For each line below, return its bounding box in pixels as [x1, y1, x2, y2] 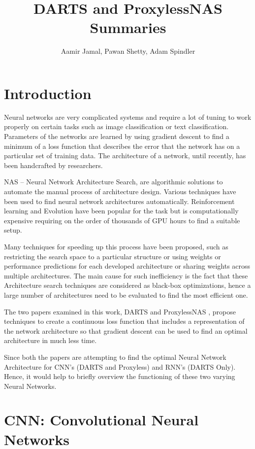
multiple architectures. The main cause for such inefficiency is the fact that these [4, 270, 248, 280]
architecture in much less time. [4, 335, 97, 345]
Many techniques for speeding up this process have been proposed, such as [4, 241, 228, 251]
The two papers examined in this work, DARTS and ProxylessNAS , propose [4, 306, 236, 316]
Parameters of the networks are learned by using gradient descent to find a [4, 131, 229, 141]
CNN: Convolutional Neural [4, 410, 199, 430]
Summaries [90, 17, 166, 37]
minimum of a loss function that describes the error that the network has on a [4, 140, 240, 151]
